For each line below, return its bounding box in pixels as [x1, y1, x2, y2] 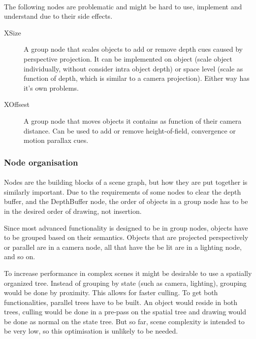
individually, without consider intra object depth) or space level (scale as [24, 63, 243, 73]
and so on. [4, 251, 35, 262]
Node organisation [4, 156, 78, 168]
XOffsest [4, 99, 30, 109]
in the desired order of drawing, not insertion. [4, 205, 142, 216]
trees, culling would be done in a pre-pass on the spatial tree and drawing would [4, 306, 247, 317]
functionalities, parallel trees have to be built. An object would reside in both [4, 297, 238, 307]
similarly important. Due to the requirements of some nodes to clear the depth [4, 186, 241, 197]
